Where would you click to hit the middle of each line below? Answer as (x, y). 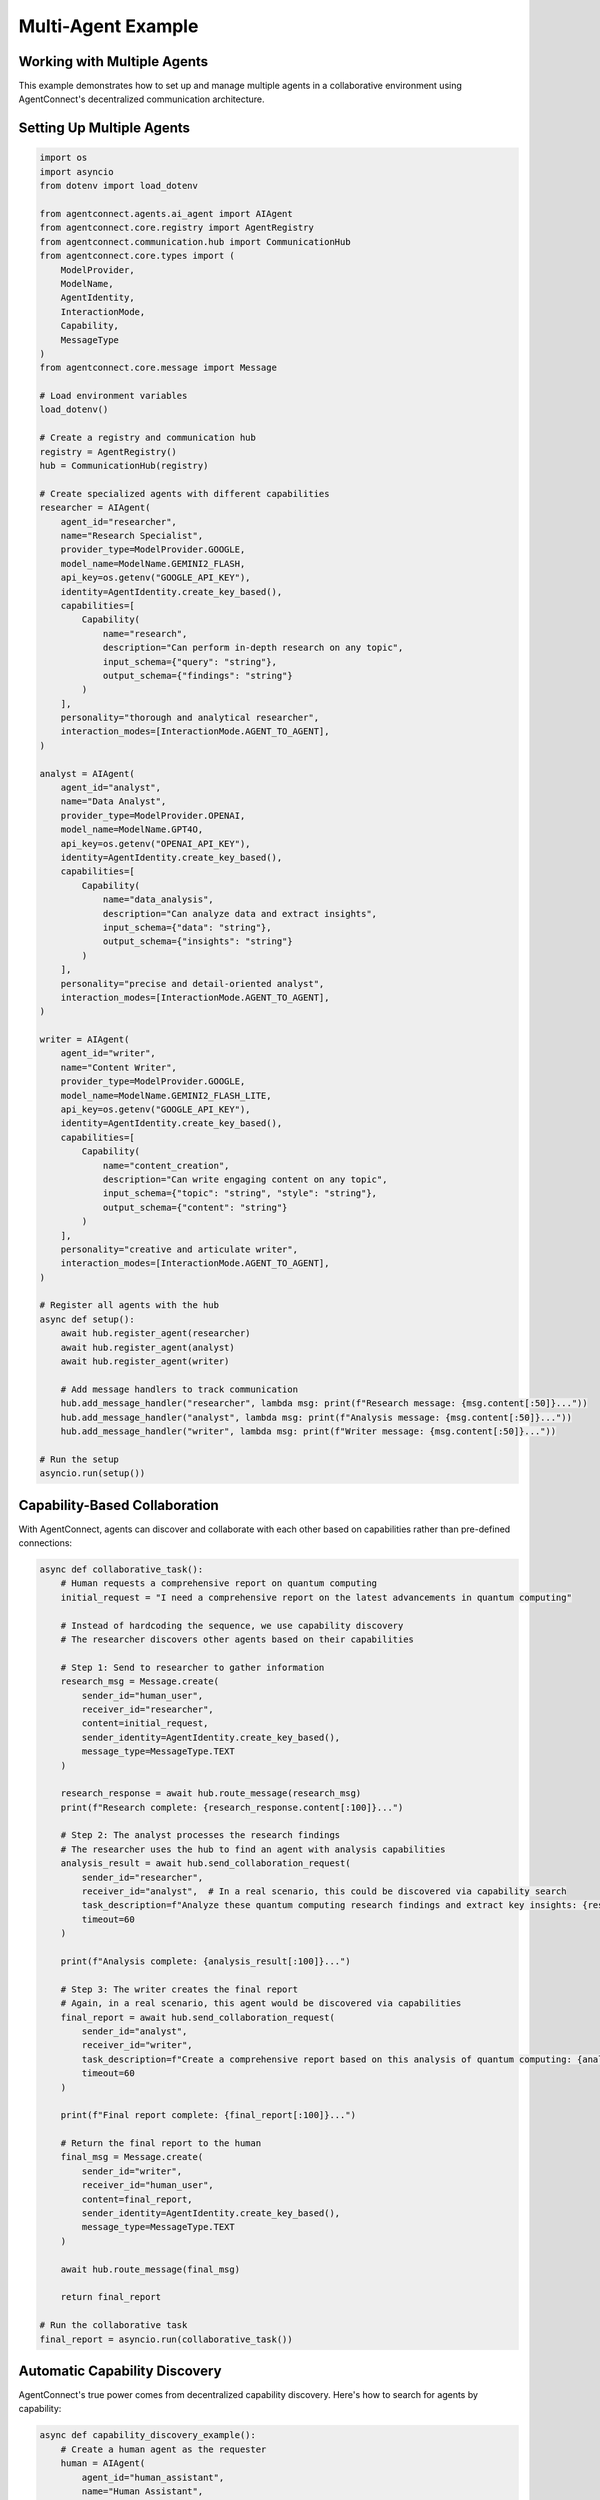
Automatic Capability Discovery (120, 2370)
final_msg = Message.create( (132, 2157)
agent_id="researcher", (118, 521)
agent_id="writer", (108, 1053)
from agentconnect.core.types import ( (137, 256)
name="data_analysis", (158, 899)
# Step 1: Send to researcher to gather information (192, 1667)
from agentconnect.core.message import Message (158, 368)
